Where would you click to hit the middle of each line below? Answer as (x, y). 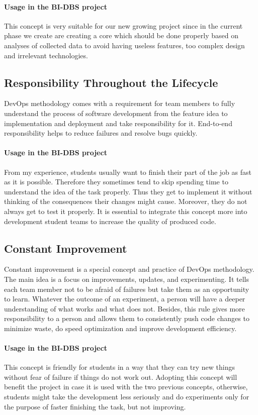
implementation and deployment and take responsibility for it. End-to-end (118, 123)
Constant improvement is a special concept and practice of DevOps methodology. (129, 269)
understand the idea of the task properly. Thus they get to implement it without (128, 191)
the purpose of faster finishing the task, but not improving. (95, 406)
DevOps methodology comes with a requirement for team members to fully (120, 103)
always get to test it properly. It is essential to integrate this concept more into (126, 211)
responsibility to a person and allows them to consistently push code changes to (127, 318)
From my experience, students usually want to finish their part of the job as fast (128, 172)
